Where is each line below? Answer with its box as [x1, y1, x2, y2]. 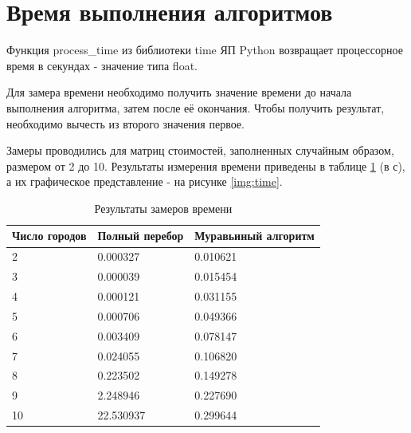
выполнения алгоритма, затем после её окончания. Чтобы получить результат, [6, 99, 385, 116]
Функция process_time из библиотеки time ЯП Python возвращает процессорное [6, 41, 403, 58]
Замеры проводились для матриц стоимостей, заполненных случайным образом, [6, 142, 394, 159]
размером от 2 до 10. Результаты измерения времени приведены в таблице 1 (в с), [6, 157, 405, 174]
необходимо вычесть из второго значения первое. [6, 115, 245, 132]
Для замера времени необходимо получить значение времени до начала [6, 84, 352, 100]
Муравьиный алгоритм [194, 227, 315, 244]
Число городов [12, 227, 87, 244]
